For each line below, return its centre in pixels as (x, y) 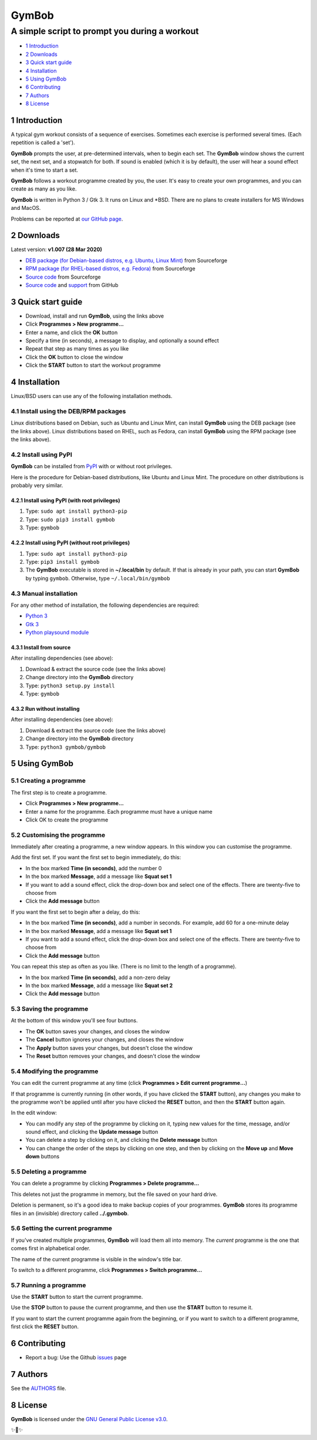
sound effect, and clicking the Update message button (92, 1132)
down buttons (43, 1157)
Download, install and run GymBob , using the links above (95, 316)
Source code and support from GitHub (72, 285)
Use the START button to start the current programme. (77, 1297)
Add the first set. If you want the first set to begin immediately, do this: (96, 857)
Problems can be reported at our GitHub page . (67, 219)
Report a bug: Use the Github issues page (76, 1358)
